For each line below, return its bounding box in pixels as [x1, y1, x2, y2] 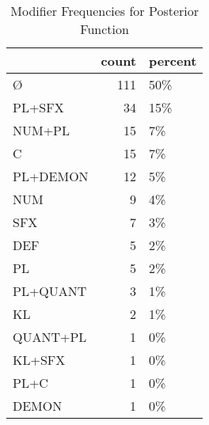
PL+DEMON [13, 167, 89, 185]
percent [149, 51, 197, 70]
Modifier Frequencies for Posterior [10, 2, 199, 20]
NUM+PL [13, 121, 70, 139]
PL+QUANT [13, 282, 87, 300]
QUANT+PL [13, 328, 87, 346]
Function [80, 20, 129, 38]
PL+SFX [13, 98, 64, 116]
